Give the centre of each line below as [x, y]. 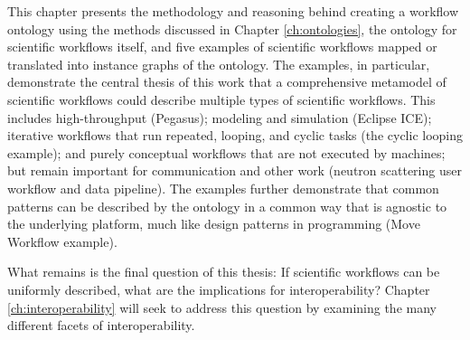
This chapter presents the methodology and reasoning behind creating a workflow [233, 11]
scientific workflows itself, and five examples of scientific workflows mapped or [222, 47]
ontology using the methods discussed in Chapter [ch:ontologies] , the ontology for [232, 28]
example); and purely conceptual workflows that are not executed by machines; [226, 152]
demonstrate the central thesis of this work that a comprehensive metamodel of [227, 82]
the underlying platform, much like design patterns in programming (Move [214, 224]
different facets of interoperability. [101, 325]
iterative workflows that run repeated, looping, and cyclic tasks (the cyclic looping [235, 135]
